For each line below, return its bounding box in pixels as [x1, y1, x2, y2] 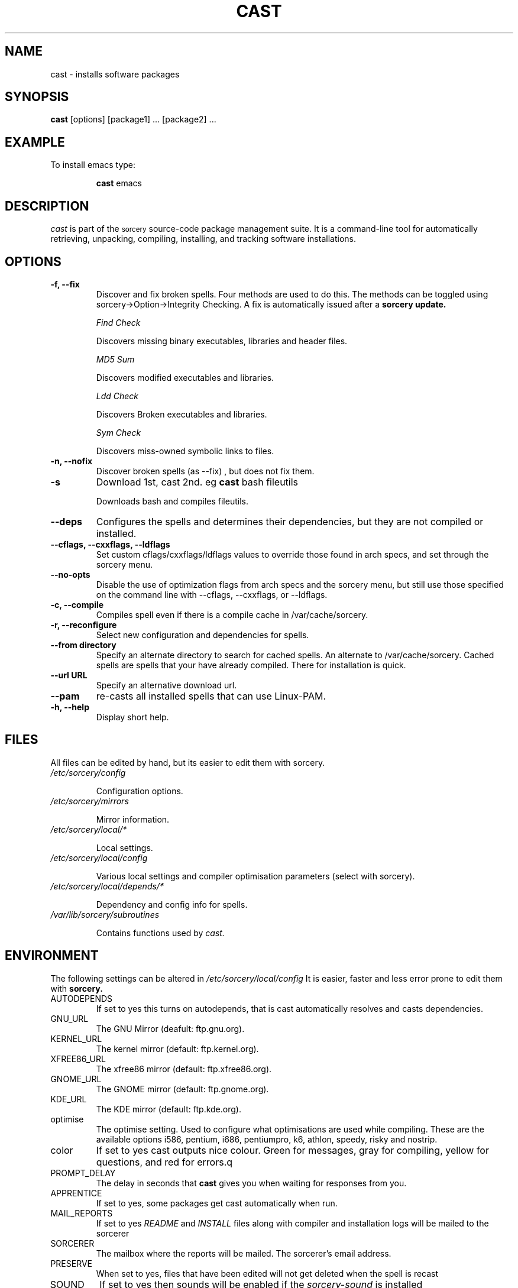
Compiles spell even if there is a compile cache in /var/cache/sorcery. [96, 609, 368, 620]
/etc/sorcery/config [50, 767, 126, 778]
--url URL [50, 669, 88, 680]
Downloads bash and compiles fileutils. [96, 496, 248, 506]
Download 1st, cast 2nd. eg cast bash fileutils [96, 475, 299, 488]
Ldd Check [96, 390, 139, 401]
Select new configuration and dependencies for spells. [96, 629, 309, 640]
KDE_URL [50, 1093, 87, 1104]
